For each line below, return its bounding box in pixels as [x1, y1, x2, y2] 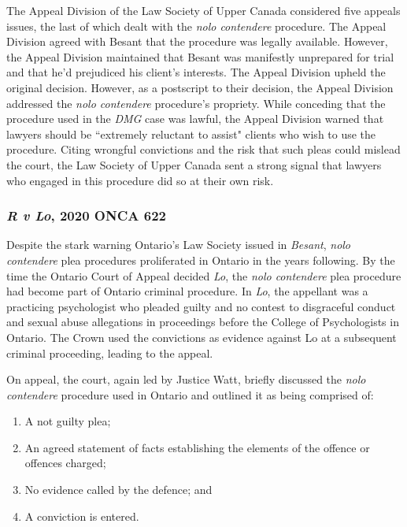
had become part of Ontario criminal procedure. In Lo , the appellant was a [6, 283, 368, 299]
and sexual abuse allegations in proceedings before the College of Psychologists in [6, 314, 399, 330]
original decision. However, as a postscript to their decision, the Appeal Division [6, 79, 394, 95]
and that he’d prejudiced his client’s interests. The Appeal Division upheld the [6, 64, 386, 80]
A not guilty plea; [24, 413, 111, 429]
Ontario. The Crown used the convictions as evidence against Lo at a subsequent [6, 328, 397, 345]
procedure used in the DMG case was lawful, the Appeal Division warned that [6, 110, 384, 127]
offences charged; [24, 455, 106, 471]
